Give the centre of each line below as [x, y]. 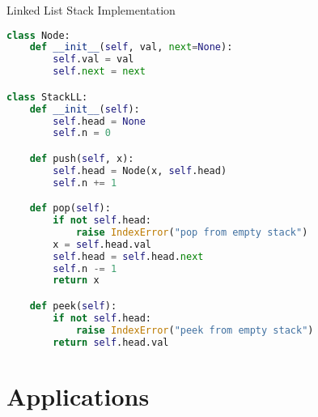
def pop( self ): [70, 208]
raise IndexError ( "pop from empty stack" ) [192, 232]
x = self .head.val [102, 244]
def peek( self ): [73, 306]
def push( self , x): [82, 158]
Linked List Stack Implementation [91, 10]
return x [76, 281]
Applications [78, 396]
